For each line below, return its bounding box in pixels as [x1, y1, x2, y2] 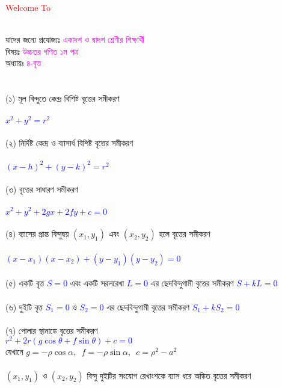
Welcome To [5, 1, 51, 13]
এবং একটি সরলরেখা [70, 277, 124, 289]
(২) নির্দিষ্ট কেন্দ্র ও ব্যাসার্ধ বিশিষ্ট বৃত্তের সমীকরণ [5, 137, 133, 149]
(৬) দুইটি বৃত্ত [5, 300, 43, 313]
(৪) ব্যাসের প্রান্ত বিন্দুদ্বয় [5, 227, 69, 240]
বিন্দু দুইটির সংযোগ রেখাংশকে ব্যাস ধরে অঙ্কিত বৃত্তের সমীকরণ [87, 369, 251, 381]
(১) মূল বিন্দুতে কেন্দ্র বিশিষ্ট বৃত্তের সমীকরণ [5, 92, 120, 105]
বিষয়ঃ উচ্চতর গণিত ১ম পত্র [5, 45, 79, 57]
